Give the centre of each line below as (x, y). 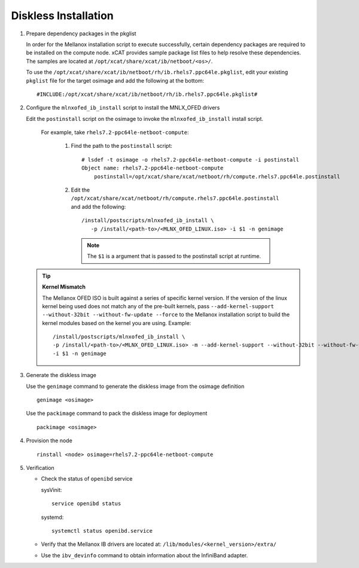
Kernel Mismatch (64, 287)
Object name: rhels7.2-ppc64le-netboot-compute (153, 168)
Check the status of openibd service (87, 479)
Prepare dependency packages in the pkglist (81, 34)
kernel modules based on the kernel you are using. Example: (117, 323)
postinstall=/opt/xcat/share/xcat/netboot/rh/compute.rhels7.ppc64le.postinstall (217, 176)
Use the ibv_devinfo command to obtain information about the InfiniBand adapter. (144, 555)
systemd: (52, 517)
